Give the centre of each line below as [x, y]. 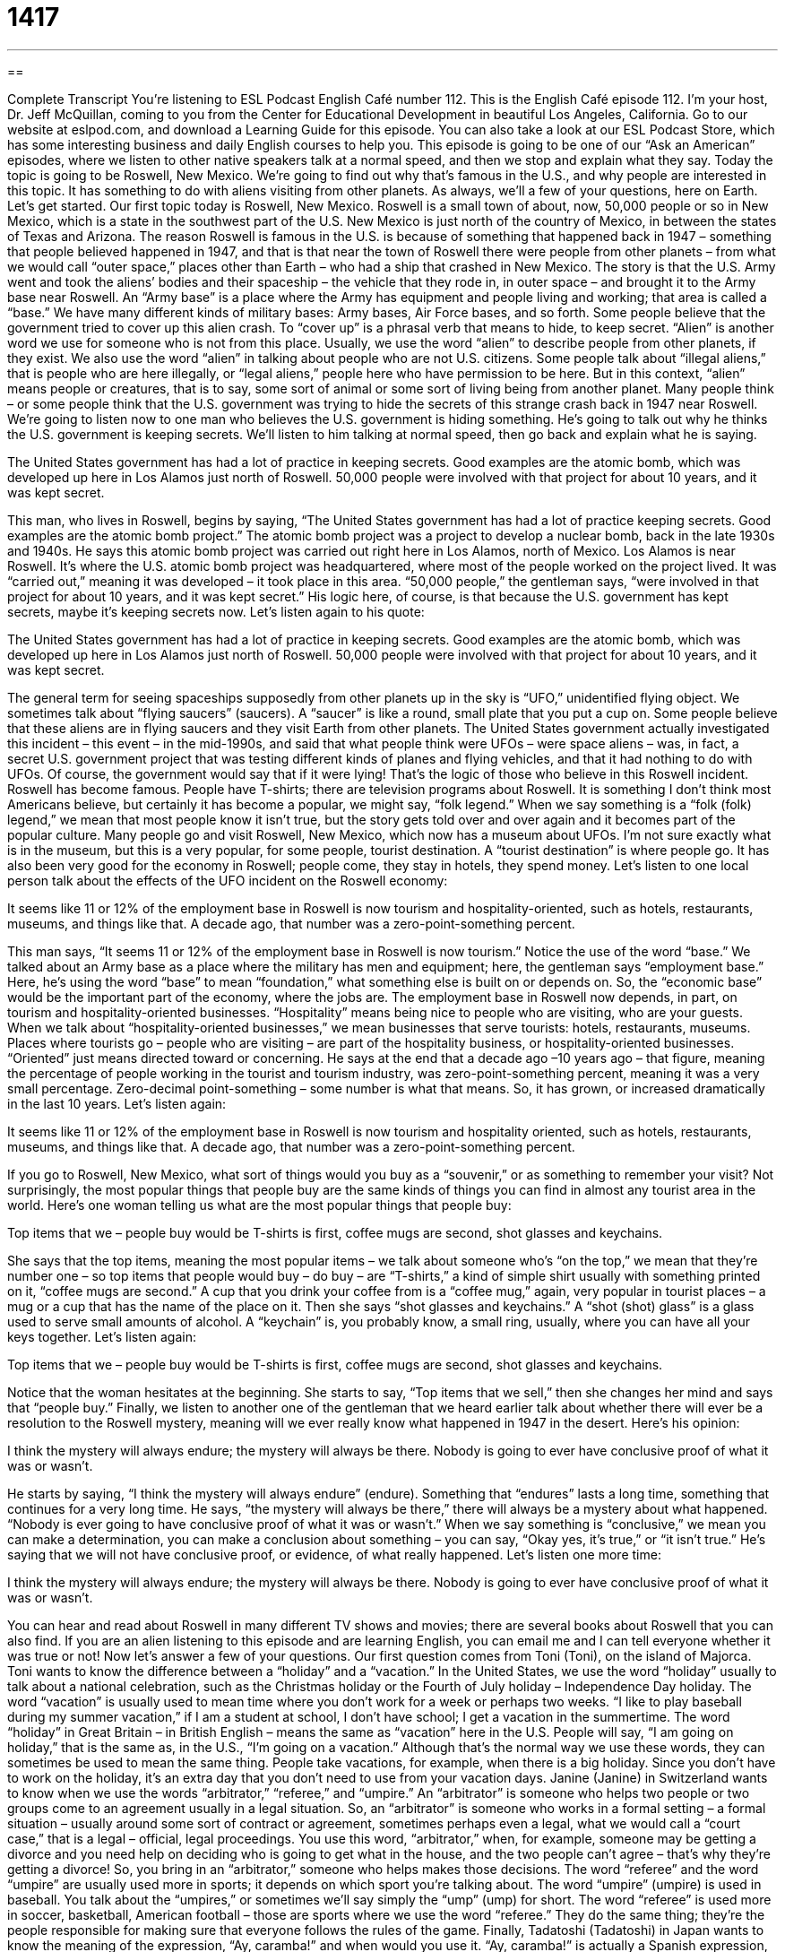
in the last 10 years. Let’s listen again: [117, 1103]
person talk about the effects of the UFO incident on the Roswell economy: [228, 880]
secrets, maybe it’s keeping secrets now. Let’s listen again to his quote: [216, 611]
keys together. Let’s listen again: [102, 1336]
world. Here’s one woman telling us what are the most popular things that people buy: [259, 1205]
